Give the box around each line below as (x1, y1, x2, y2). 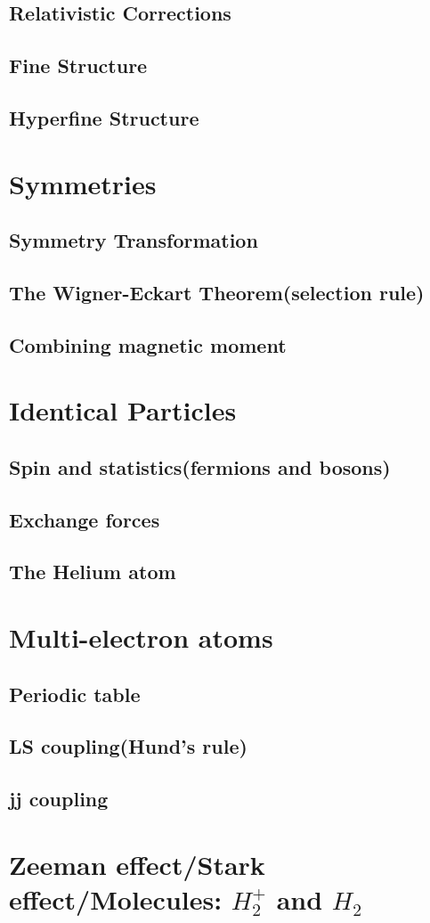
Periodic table (9, 680, 141, 707)
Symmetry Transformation (9, 226, 258, 254)
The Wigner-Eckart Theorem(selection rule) (9, 278, 425, 306)
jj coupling (9, 785, 109, 813)
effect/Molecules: (9, 880, 223, 917)
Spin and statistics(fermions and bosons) (9, 453, 391, 480)
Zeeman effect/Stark (9, 845, 265, 882)
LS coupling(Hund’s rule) (9, 732, 247, 760)
